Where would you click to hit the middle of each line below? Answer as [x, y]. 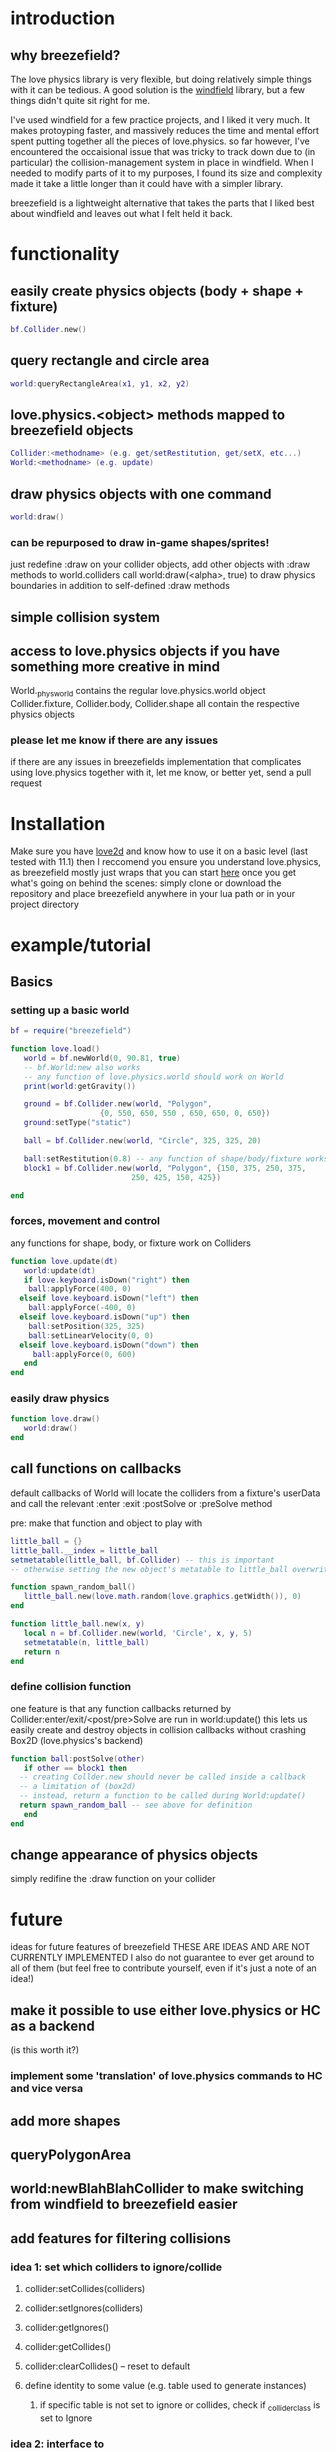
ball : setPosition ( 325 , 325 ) [86, 1326]
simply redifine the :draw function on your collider [113, 1879]
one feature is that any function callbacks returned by [121, 1708]
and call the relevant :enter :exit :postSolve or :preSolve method [141, 1503]
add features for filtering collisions [121, 2238]
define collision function [71, 1687]
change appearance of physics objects [134, 1855]
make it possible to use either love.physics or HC [166, 2010]
